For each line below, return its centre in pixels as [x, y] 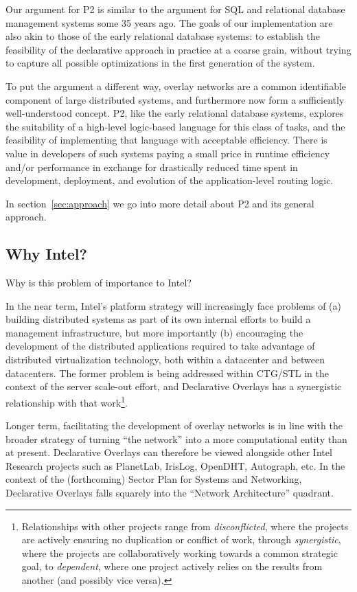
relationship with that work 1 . [67, 401]
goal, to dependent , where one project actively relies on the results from [172, 566]
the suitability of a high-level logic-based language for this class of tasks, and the [175, 126]
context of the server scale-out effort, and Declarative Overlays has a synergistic [174, 386]
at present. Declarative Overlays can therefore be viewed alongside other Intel [169, 452]
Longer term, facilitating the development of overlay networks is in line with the [174, 425]
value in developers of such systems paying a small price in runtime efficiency [168, 153]
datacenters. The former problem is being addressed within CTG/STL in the [167, 373]
